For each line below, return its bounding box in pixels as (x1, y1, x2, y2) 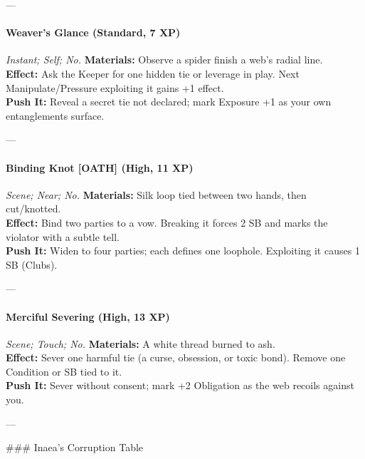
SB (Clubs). (6, 257, 58, 272)
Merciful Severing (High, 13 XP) (6, 309, 170, 324)
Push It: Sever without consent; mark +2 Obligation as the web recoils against (6, 378, 354, 393)
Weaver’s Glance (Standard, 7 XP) (6, 25, 181, 40)
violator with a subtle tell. (6, 229, 120, 244)
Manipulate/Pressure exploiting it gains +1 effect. (6, 80, 224, 95)
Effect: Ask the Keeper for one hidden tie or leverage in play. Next (6, 66, 300, 81)
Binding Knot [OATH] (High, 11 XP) (6, 160, 194, 175)
